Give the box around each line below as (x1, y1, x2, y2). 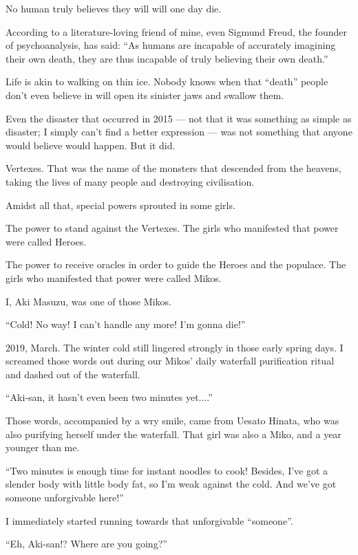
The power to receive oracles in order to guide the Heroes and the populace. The (6, 257, 346, 272)
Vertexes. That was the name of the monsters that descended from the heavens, (6, 161, 341, 175)
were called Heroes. (6, 234, 87, 248)
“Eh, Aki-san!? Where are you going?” (6, 536, 167, 551)
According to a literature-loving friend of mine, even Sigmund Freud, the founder (6, 24, 347, 39)
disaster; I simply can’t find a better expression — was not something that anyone (6, 124, 352, 139)
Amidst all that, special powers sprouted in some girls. (6, 197, 235, 212)
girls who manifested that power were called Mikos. (6, 270, 222, 285)
